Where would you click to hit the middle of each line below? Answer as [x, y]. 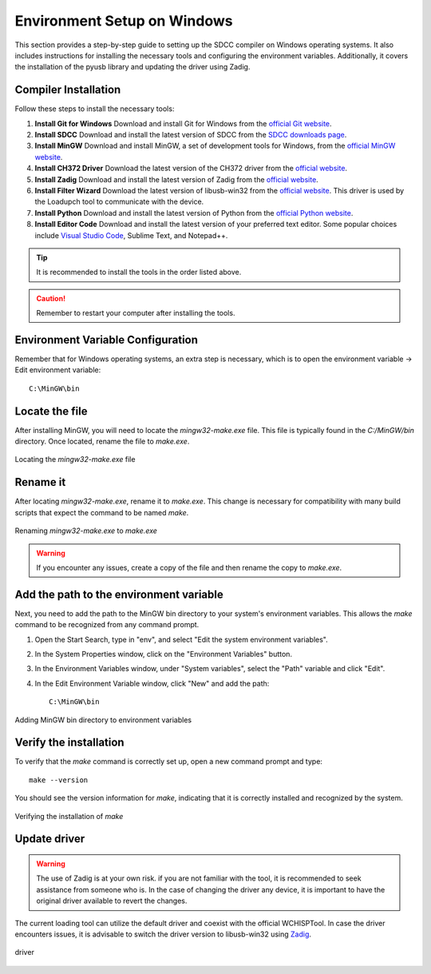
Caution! [51, 298]
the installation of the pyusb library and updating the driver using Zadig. [132, 67]
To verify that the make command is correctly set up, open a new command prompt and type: [169, 761]
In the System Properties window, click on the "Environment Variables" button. [164, 654]
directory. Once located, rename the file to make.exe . [102, 441]
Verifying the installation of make [69, 816]
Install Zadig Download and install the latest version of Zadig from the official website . [176, 179]
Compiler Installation [68, 90]
